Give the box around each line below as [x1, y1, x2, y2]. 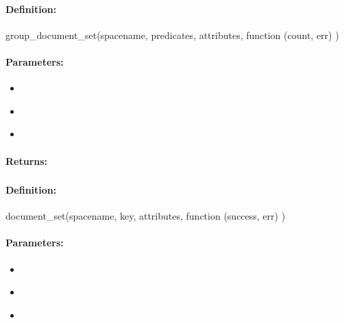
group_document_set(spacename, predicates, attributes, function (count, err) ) [5, 27, 339, 42]
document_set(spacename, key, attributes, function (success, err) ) [5, 209, 286, 223]
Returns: [5, 153, 48, 168]
